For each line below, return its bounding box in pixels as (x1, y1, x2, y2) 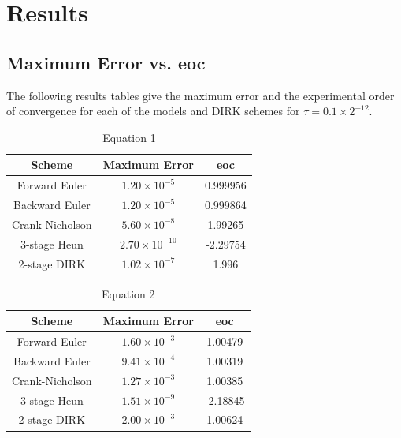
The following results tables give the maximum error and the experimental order (6, 87, 395, 103)
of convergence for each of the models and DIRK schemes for (6, 103, 300, 119)
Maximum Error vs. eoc (6, 50, 206, 74)
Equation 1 (102, 129, 156, 145)
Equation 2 (102, 285, 155, 301)
